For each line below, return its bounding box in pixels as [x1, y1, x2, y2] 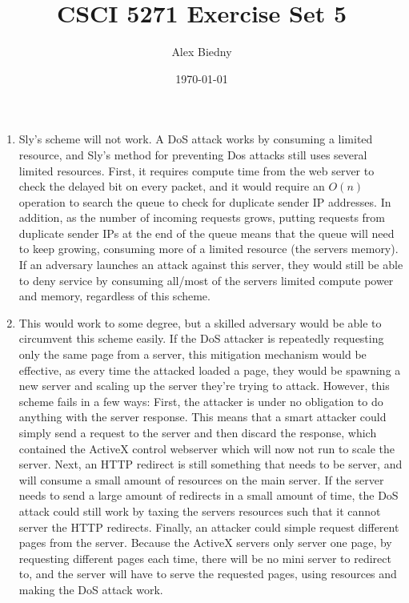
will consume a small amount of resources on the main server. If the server [18, 471, 384, 488]
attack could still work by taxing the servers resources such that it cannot [18, 502, 381, 519]
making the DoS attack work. [18, 581, 163, 597]
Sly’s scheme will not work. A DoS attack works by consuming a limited [18, 131, 373, 147]
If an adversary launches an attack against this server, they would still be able [18, 256, 403, 273]
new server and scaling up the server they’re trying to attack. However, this [18, 377, 390, 394]
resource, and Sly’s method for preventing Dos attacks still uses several [18, 146, 367, 163]
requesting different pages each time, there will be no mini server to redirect [18, 549, 391, 566]
